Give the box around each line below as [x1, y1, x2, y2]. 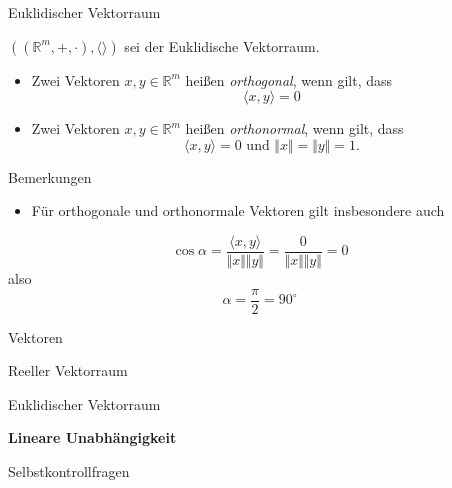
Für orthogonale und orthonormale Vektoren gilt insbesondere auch [31, 200, 445, 221]
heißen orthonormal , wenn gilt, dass [185, 118, 404, 139]
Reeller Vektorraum [8, 360, 128, 381]
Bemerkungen [8, 166, 92, 187]
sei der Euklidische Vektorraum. [124, 35, 320, 56]
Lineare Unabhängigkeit [8, 427, 177, 448]
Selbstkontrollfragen [8, 461, 130, 482]
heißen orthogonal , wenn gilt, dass [185, 69, 393, 90]
